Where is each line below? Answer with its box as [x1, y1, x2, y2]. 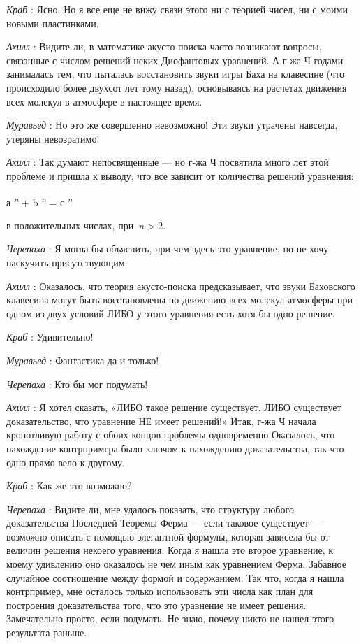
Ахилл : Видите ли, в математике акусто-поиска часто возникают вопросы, [6, 39, 322, 54]
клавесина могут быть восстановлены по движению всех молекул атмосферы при [6, 292, 353, 307]
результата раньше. [6, 625, 87, 640]
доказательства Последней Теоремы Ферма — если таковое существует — [6, 515, 322, 530]
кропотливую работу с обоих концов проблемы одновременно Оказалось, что [6, 427, 335, 442]
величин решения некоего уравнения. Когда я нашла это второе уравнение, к [6, 543, 334, 557]
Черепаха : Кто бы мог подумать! [6, 376, 148, 391]
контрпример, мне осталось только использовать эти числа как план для [6, 584, 314, 599]
